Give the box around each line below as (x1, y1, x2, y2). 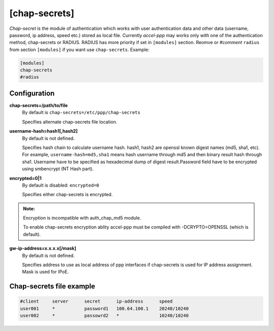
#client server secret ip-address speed (20, 299, 173, 304)
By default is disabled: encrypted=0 (22, 182, 99, 188)
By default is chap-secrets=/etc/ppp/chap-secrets (22, 109, 141, 116)
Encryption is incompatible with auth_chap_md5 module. (23, 215, 142, 221)
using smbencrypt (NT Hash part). (22, 166, 94, 172)
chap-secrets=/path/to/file (9, 102, 68, 108)
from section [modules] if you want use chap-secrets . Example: (9, 46, 150, 53)
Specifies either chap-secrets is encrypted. (22, 192, 113, 198)
